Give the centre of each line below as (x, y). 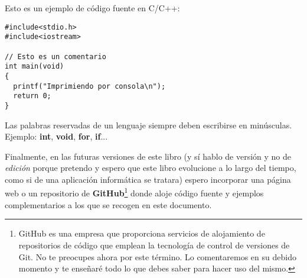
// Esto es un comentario (55, 56)
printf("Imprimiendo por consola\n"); (89, 86)
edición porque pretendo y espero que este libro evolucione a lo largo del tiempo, (151, 168)
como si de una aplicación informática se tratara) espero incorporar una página (148, 179)
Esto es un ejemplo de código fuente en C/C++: (92, 8)
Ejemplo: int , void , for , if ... (56, 136)
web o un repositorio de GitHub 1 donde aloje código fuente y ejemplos (134, 192)
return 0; (32, 96)
